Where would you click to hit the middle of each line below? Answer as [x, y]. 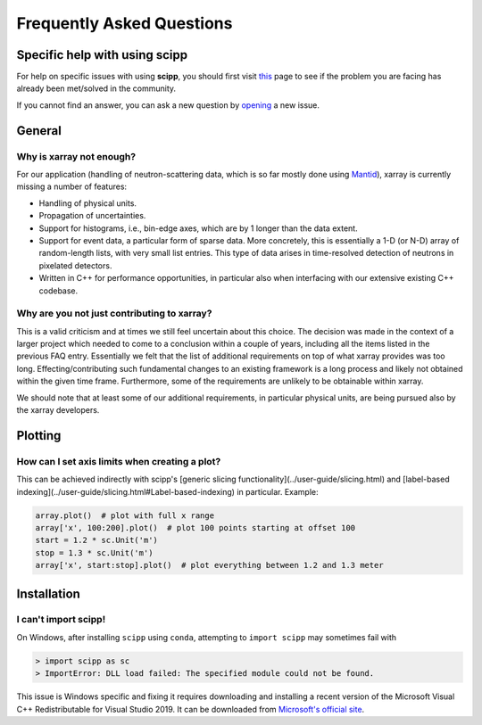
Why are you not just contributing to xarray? [114, 314]
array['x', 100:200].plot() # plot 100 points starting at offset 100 [195, 527]
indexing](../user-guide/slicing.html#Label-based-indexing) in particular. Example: [167, 491]
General [39, 131]
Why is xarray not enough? [76, 156]
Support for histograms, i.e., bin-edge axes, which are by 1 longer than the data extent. [198, 228]
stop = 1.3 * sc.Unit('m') [94, 552]
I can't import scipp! [61, 620]
